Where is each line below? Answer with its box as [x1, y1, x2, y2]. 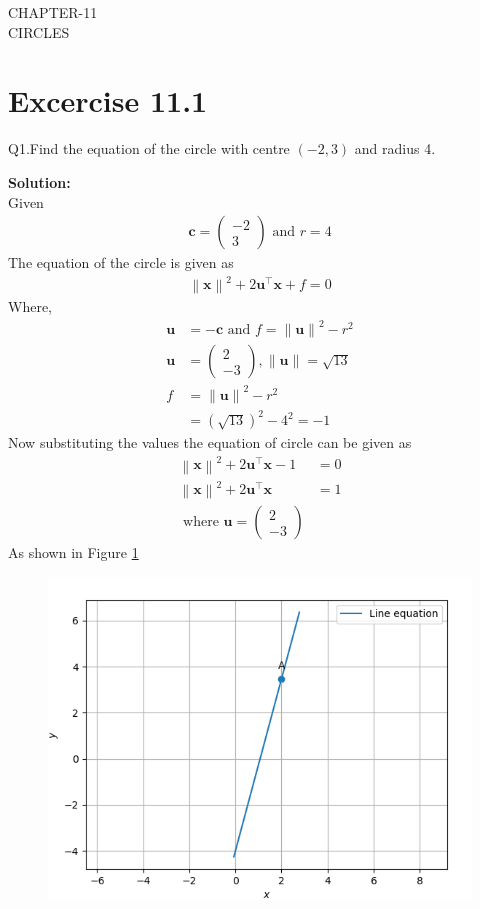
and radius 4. [354, 138, 436, 159]
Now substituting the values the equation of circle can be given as [8, 432, 412, 453]
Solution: [8, 171, 71, 192]
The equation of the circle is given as [8, 252, 234, 273]
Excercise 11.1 [8, 80, 208, 121]
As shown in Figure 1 [8, 542, 139, 563]
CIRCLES [8, 21, 70, 42]
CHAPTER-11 [8, 2, 98, 22]
